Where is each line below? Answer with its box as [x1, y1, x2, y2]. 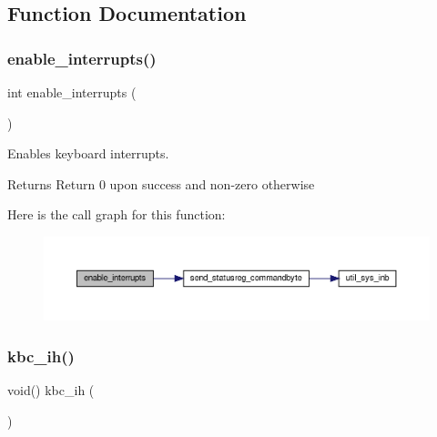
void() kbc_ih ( [7, 380, 95, 399]
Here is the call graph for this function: [7, 205, 226, 224]
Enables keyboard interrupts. [7, 144, 169, 163]
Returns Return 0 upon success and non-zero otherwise [7, 174, 315, 193]
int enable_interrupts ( [7, 83, 137, 101]
